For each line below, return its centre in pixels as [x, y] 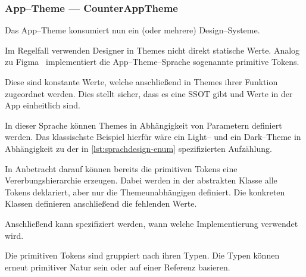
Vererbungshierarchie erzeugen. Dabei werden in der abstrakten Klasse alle [141, 180]
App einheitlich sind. [43, 105]
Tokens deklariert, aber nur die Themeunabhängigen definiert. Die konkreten [145, 192]
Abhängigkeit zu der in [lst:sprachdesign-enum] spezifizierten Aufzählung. [138, 148]
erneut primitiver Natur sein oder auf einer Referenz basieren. [118, 267]
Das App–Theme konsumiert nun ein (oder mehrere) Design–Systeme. [132, 30]
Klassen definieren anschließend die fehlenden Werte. [101, 203]
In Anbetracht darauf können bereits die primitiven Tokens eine [121, 168]
